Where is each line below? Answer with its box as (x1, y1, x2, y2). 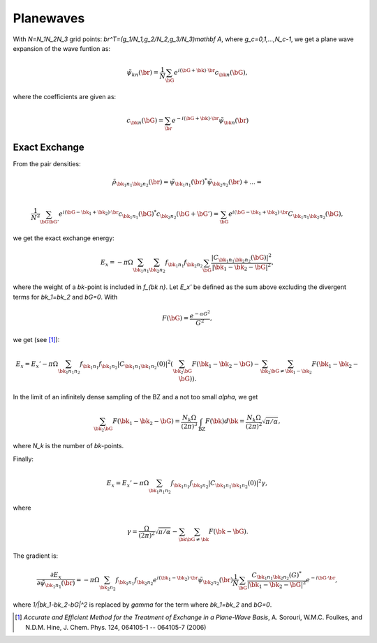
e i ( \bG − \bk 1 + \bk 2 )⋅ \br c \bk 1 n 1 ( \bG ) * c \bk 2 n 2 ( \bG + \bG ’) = (58, 209, 219, 221)
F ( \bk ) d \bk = (205, 417, 245, 425)
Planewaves (13, 10, 85, 26)
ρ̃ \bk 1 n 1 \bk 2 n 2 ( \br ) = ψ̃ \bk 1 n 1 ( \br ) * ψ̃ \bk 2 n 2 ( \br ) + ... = (112, 177, 262, 189)
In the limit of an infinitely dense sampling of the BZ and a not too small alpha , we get (13, 393, 258, 401)
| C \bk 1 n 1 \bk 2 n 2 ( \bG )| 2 (211, 252, 272, 264)
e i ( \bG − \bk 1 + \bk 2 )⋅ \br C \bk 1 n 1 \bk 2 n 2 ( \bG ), (228, 209, 343, 221)
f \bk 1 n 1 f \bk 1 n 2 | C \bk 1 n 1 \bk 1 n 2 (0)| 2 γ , (170, 478, 268, 489)
